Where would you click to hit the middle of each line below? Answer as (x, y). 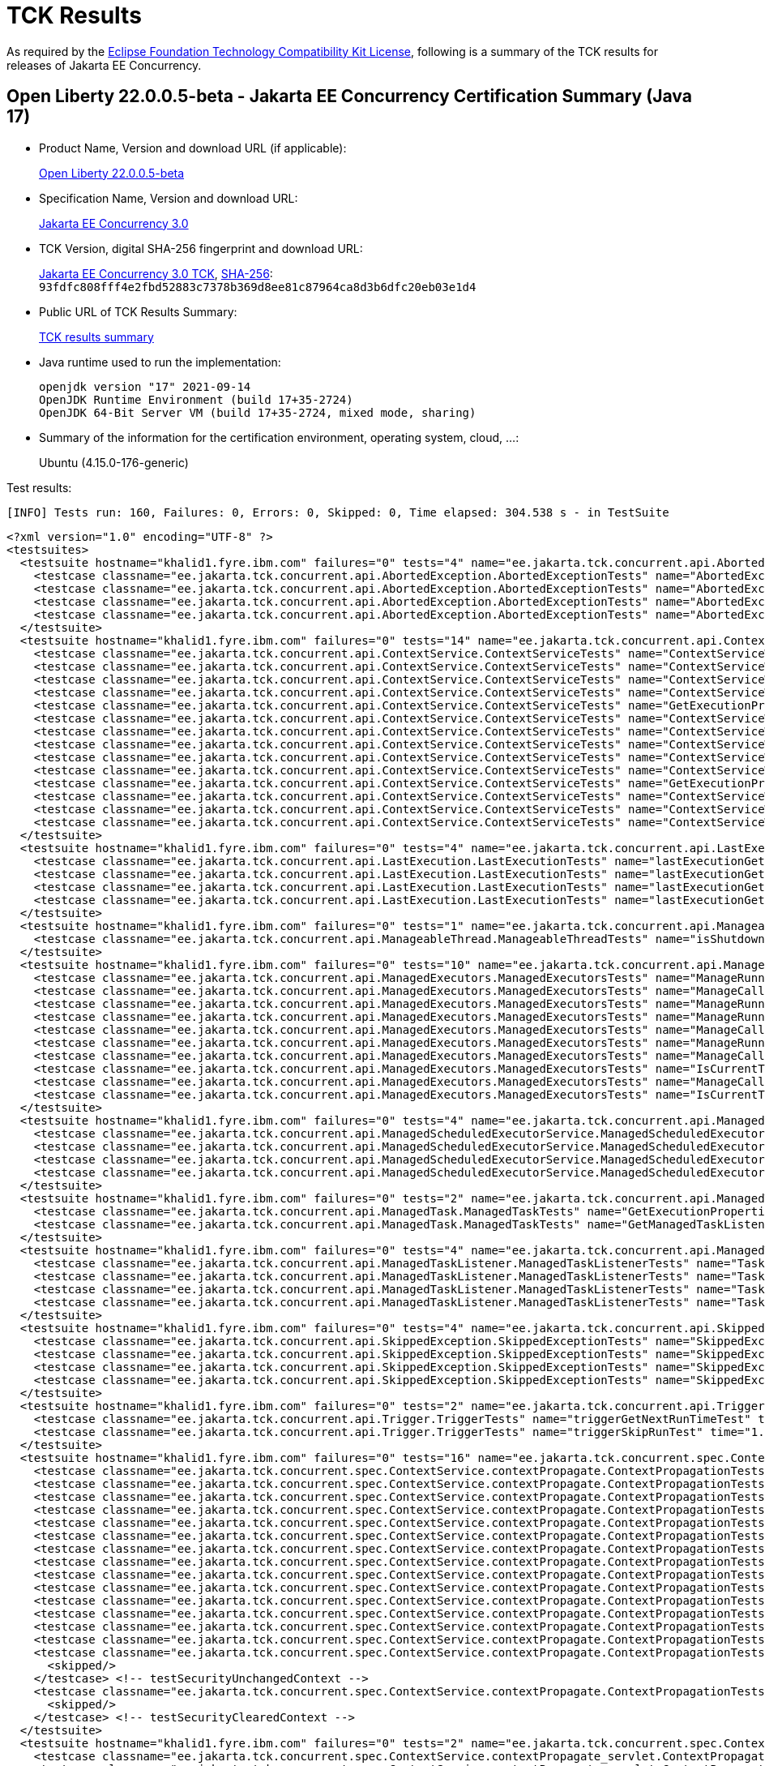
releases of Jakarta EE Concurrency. (104, 65)
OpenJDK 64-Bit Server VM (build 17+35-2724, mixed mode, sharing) (258, 412)
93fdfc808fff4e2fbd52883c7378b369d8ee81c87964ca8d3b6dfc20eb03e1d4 (258, 287)
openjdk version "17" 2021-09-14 (145, 386)
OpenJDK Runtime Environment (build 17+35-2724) (196, 399)
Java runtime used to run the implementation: (160, 362)
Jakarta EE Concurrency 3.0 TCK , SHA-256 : (156, 273)
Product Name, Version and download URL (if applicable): (193, 148)
